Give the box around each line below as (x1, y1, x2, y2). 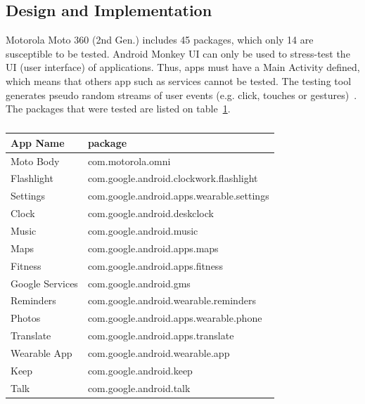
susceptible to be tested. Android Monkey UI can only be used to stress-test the (6, 46, 350, 60)
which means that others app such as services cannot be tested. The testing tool (6, 73, 352, 88)
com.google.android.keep (87, 363, 193, 377)
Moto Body (11, 153, 60, 168)
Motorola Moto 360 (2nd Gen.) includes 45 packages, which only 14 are (6, 32, 314, 47)
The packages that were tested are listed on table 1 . (6, 101, 231, 116)
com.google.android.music (87, 223, 198, 237)
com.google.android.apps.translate (87, 328, 234, 343)
